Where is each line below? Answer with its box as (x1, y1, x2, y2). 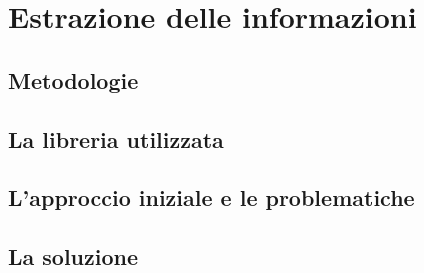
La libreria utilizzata (8, 123, 224, 154)
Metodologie (8, 64, 139, 95)
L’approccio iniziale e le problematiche (8, 182, 415, 213)
